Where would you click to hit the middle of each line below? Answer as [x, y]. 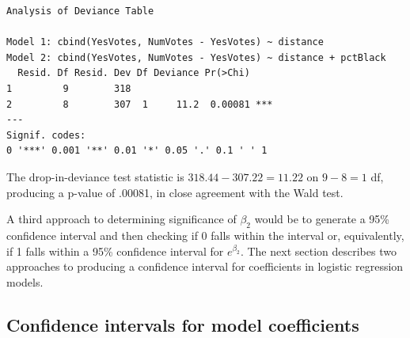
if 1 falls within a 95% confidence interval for [115, 251]
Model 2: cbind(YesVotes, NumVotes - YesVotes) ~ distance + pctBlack [196, 57]
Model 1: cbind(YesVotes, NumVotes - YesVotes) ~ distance [165, 42]
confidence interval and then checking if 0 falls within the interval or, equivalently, [205, 235]
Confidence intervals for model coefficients [183, 324]
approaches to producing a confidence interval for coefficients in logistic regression [205, 266]
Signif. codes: [46, 135]
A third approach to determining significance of [121, 219]
